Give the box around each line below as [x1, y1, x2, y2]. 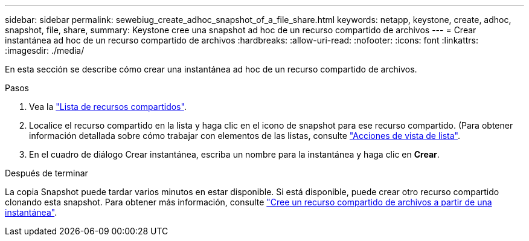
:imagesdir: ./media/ [5, 45, 85, 56]
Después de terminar [5, 168, 88, 178]
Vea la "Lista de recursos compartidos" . [29, 101, 187, 112]
